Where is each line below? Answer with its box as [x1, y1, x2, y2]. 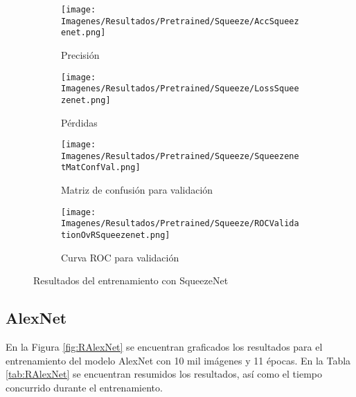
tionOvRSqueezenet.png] [61, 230, 170, 240]
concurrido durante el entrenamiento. [6, 380, 163, 394]
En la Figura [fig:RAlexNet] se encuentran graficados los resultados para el [6, 340, 323, 354]
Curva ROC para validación [61, 250, 179, 264]
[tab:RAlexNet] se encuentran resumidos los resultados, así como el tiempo [6, 367, 322, 381]
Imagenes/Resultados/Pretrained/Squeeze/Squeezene [61, 151, 299, 161]
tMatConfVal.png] [61, 163, 141, 173]
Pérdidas [61, 115, 98, 129]
